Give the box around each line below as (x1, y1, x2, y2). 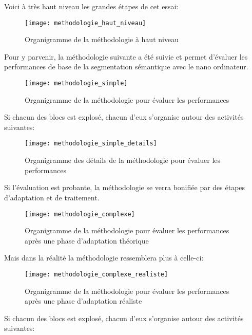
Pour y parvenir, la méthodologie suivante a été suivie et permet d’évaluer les (4, 51, 248, 62)
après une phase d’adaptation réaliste (25, 295, 142, 306)
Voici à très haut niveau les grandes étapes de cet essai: (4, 1, 179, 11)
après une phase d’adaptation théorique (25, 235, 149, 246)
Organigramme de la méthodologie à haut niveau (25, 34, 179, 45)
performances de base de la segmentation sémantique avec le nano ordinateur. (4, 61, 248, 72)
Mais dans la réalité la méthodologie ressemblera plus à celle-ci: (4, 252, 204, 263)
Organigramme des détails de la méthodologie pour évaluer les (25, 155, 221, 165)
